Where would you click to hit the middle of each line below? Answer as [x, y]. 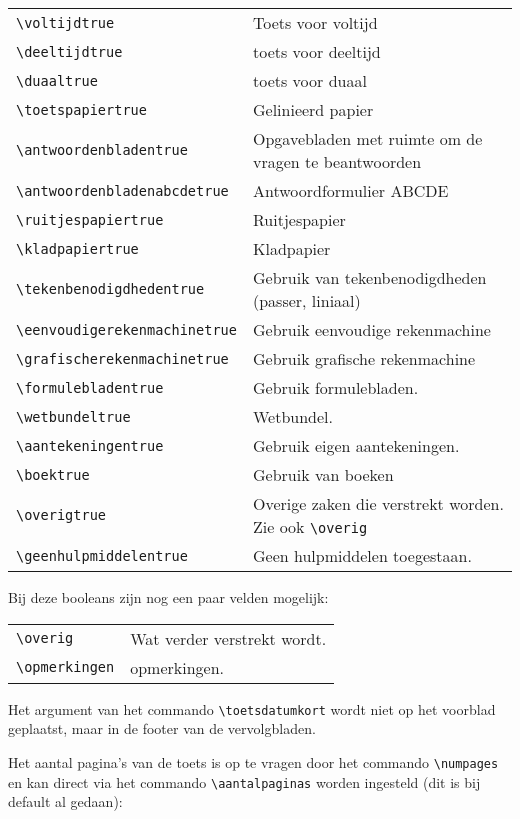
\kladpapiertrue [77, 248]
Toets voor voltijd [315, 22]
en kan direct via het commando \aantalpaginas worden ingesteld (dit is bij [244, 781]
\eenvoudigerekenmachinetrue [126, 329]
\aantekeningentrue [90, 445]
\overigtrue [61, 515]
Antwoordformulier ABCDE [350, 190]
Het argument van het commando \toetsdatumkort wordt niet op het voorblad [252, 708]
